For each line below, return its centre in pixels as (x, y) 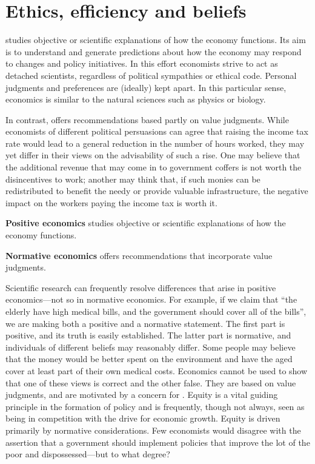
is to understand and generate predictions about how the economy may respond (154, 51)
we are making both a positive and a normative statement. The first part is (145, 323)
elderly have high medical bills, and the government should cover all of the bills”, (156, 311)
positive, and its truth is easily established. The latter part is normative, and (148, 335)
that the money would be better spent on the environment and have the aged (149, 359)
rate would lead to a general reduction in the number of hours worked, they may (155, 143)
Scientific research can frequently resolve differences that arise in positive (141, 287)
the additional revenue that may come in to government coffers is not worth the (154, 167)
